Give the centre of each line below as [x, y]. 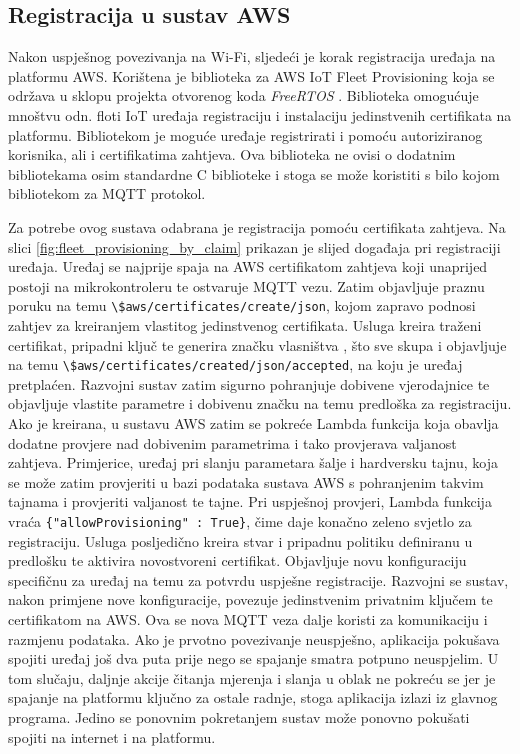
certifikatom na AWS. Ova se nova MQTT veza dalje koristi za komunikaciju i [248, 619]
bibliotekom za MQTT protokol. [107, 193]
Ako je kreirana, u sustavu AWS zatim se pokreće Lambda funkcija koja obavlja [253, 423]
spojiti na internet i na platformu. [112, 736]
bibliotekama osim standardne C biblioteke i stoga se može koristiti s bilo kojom [254, 173]
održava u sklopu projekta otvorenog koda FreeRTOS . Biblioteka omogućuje [243, 95]
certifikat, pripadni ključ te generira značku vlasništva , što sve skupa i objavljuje [257, 344]
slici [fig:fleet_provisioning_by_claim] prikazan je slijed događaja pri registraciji [254, 246]
